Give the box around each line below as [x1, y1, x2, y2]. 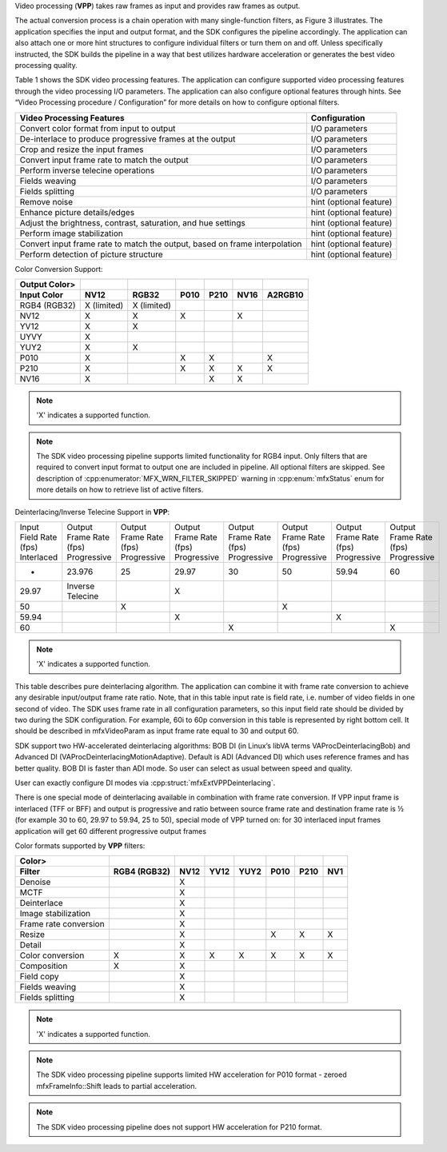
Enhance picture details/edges [19, 206, 135, 217]
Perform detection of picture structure [19, 249, 163, 260]
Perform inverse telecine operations [19, 165, 155, 176]
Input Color [19, 289, 64, 300]
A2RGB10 [266, 289, 304, 300]
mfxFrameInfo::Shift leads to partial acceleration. [36, 1081, 198, 1090]
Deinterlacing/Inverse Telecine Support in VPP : [14, 507, 170, 516]
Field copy [19, 971, 59, 983]
